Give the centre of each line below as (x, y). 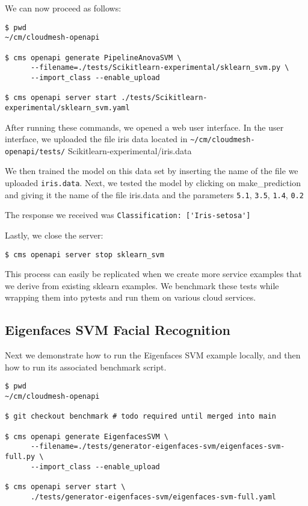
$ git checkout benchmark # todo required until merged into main (141, 417)
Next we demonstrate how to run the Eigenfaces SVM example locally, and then (153, 355)
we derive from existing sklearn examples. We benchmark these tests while (142, 285)
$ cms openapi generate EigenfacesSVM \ (87, 436)
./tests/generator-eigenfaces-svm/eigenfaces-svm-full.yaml (153, 497)
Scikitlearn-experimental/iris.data (130, 150)
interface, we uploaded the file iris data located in (96, 139)
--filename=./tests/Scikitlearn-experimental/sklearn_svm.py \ (160, 68)
